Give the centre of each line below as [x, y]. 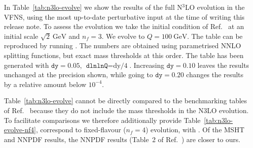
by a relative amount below [45, 84]
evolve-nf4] [20, 130]
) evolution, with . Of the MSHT [195, 130]
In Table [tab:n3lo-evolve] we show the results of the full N [93, 7]
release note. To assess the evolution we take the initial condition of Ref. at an [124, 26]
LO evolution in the [215, 7]
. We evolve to [123, 36]
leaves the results [223, 65]
